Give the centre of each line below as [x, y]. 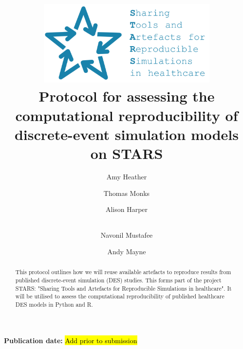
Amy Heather [127, 176]
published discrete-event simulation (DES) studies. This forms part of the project [118, 280]
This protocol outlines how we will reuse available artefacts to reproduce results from [123, 272]
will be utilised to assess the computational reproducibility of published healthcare [120, 296]
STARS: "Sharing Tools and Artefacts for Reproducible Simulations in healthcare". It [123, 288]
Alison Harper [127, 209]
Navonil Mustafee [127, 235]
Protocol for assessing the [127, 96]
